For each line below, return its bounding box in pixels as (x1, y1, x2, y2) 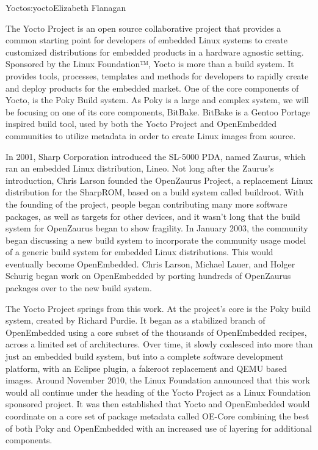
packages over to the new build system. (5, 281, 152, 294)
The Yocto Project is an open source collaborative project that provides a (5, 21, 281, 34)
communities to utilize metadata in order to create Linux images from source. (5, 129, 296, 142)
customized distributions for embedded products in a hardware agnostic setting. (5, 45, 304, 58)
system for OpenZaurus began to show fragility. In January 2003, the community (5, 222, 308, 234)
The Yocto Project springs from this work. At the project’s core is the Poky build (5, 302, 311, 314)
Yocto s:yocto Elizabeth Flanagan (5, 1, 126, 13)
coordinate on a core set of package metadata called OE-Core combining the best (5, 410, 309, 422)
